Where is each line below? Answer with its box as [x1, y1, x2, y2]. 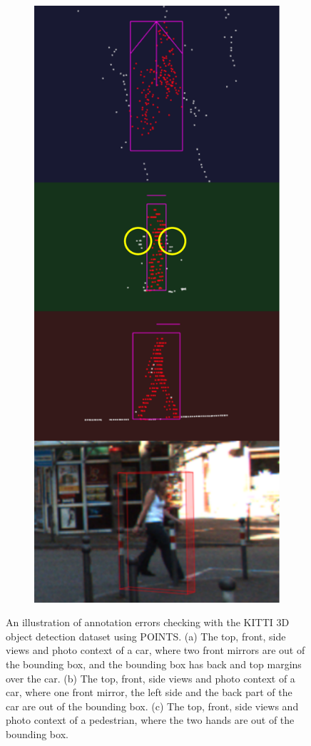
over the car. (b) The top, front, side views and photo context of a [6, 670, 295, 685]
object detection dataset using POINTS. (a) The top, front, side [6, 628, 286, 643]
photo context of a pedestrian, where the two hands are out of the [6, 712, 295, 727]
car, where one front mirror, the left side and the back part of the [6, 685, 292, 700]
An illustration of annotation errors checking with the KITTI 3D [6, 615, 290, 630]
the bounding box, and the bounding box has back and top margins [6, 657, 302, 672]
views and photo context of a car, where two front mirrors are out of [6, 643, 305, 658]
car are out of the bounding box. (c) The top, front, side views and [6, 698, 299, 713]
